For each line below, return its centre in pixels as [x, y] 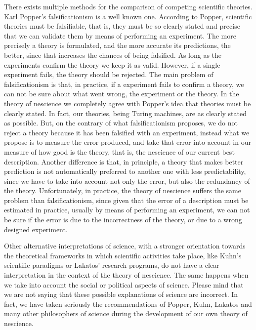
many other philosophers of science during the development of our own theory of [126, 313]
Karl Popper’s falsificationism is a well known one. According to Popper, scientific [128, 16]
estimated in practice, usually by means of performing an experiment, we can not [127, 210]
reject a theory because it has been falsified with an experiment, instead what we [127, 132]
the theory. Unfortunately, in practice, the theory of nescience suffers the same [123, 190]
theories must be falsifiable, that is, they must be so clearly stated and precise [122, 26]
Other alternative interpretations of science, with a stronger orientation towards [125, 246]
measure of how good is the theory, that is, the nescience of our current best [119, 151]
